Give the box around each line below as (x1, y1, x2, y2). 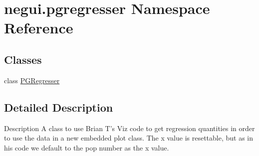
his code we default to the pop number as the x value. (4, 142, 169, 153)
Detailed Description (4, 99, 113, 115)
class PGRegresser (4, 75, 60, 85)
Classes (4, 51, 42, 67)
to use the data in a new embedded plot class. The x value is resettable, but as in (4, 133, 253, 143)
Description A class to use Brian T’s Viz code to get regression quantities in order (4, 123, 255, 133)
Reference (4, 17, 73, 38)
